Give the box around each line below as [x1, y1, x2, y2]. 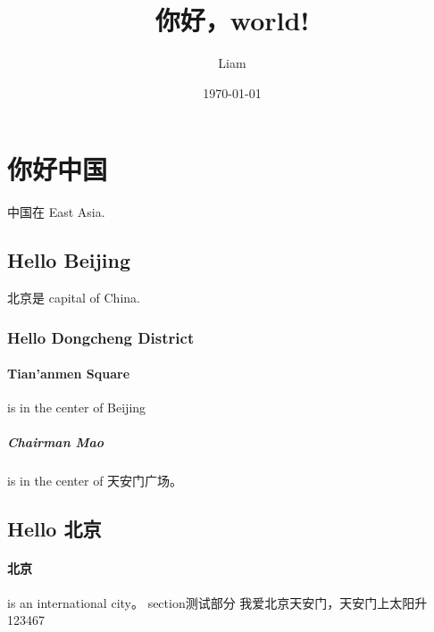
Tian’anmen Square [7, 364, 130, 383]
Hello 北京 [7, 515, 102, 543]
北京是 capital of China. [7, 288, 140, 307]
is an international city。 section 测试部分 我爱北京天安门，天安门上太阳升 [7, 593, 428, 611]
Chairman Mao [7, 433, 104, 452]
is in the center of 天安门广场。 [7, 471, 183, 490]
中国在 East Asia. [7, 203, 105, 221]
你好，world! [154, 2, 310, 38]
